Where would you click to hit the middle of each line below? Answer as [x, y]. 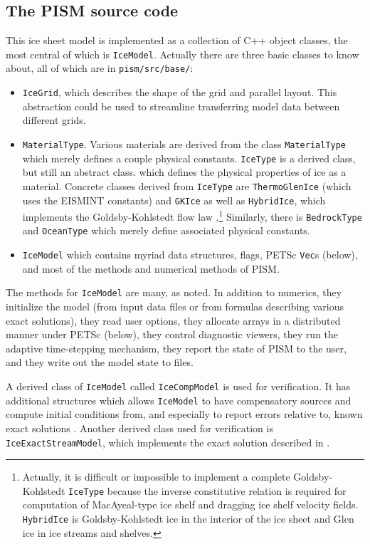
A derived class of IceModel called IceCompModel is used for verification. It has [178, 386]
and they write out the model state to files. [100, 362]
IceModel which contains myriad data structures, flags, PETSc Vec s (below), [190, 255]
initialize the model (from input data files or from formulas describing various [175, 307]
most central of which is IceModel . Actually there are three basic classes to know [183, 54]
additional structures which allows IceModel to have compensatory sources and [179, 400]
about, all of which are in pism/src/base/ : [100, 68]
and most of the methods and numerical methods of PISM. [151, 268]
